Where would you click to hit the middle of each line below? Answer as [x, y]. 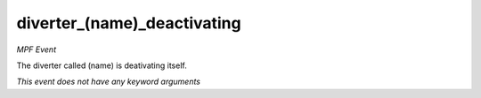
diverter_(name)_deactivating [129, 23]
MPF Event [37, 49]
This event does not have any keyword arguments [108, 82]
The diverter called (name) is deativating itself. [102, 65]
